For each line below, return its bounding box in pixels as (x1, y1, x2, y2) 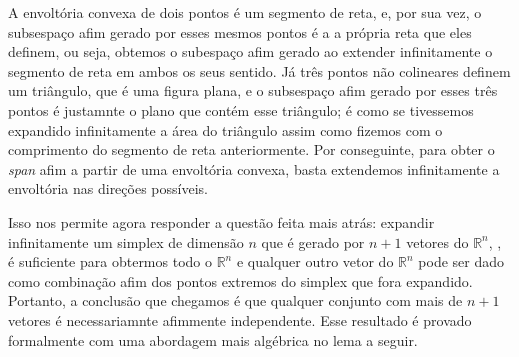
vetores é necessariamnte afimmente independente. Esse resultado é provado (8, 309, 472, 330)
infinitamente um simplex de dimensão (8, 231, 244, 252)
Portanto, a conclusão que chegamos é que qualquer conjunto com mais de (8, 290, 463, 311)
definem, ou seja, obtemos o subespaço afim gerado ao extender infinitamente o (8, 41, 493, 62)
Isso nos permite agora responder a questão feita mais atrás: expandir (8, 211, 435, 232)
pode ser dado (418, 251, 505, 272)
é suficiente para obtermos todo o (8, 251, 212, 272)
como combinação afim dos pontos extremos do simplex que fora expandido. (8, 270, 473, 291)
